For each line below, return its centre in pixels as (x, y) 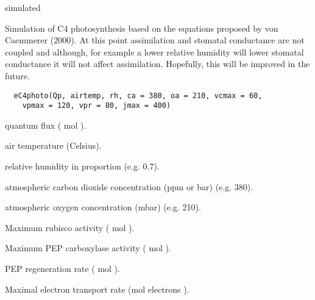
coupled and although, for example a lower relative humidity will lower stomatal (154, 52)
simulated (23, 7)
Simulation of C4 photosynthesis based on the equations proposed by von (142, 28)
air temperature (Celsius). (53, 145)
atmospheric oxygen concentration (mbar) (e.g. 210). (103, 207)
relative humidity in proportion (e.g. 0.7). (82, 166)
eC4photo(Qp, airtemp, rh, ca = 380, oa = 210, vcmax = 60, (138, 95)
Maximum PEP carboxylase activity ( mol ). (88, 248)
